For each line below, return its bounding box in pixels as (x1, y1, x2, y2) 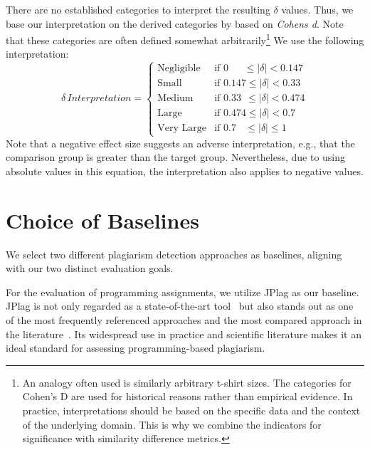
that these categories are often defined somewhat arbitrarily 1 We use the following (6, 31, 364, 47)
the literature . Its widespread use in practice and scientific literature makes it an (6, 326, 361, 341)
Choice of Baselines (6, 205, 199, 234)
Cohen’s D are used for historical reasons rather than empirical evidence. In (22, 389, 353, 404)
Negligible (157, 63, 201, 74)
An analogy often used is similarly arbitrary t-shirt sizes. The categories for (22, 375, 351, 389)
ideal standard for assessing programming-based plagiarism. (6, 340, 265, 355)
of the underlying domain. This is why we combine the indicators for (22, 417, 322, 431)
